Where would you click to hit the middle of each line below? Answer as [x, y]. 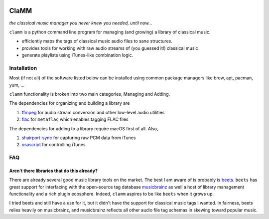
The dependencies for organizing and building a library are [69, 103]
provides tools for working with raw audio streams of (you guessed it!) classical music [110, 48]
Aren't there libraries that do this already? [54, 171]
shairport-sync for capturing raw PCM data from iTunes [79, 138]
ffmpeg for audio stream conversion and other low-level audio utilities [93, 112]
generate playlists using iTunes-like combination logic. [77, 55]
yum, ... [17, 85]
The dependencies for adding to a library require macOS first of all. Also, [84, 128]
